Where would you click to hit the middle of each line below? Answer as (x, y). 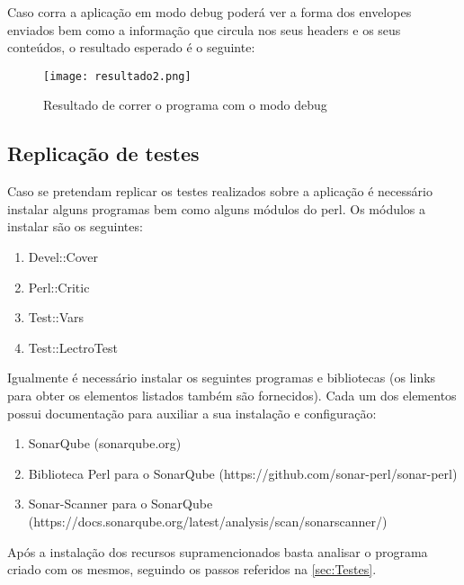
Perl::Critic (59, 287)
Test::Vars (56, 317)
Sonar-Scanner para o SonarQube (120, 504)
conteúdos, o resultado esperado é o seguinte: (131, 47)
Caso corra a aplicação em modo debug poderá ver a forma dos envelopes (210, 12)
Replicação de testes (103, 153)
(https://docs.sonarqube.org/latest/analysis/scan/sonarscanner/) (208, 521)
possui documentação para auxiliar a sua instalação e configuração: (192, 413)
